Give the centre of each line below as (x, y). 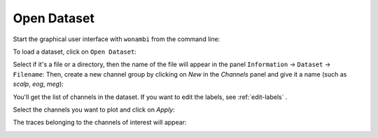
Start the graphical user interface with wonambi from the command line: (117, 39)
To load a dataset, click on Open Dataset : (75, 52)
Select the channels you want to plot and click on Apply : (94, 109)
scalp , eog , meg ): (38, 84)
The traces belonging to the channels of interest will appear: (100, 123)
